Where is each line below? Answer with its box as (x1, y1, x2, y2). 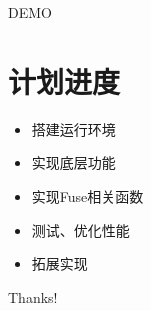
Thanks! (8, 286, 58, 307)
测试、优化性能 (31, 219, 130, 240)
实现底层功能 (31, 152, 116, 173)
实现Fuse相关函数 (31, 185, 144, 206)
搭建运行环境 (31, 118, 116, 139)
